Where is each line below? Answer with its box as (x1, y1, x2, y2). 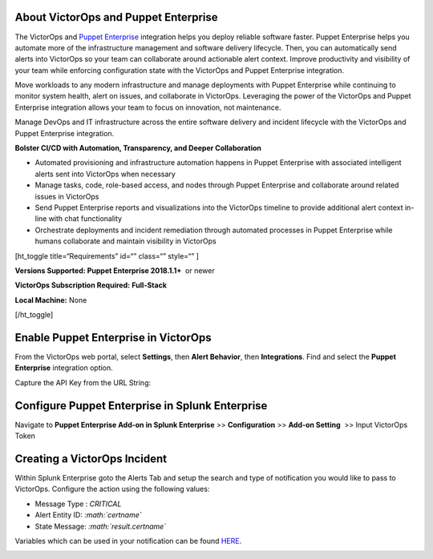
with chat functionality (48, 214, 123, 223)
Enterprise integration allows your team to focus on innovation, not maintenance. (14, 103, 281, 112)
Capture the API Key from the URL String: (14, 377, 152, 388)
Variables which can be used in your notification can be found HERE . (14, 536, 242, 545)
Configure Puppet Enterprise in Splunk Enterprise (14, 399, 268, 412)
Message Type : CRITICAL (34, 499, 122, 509)
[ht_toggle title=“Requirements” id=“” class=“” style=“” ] (14, 251, 200, 260)
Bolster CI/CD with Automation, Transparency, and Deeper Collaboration (14, 143, 262, 153)
